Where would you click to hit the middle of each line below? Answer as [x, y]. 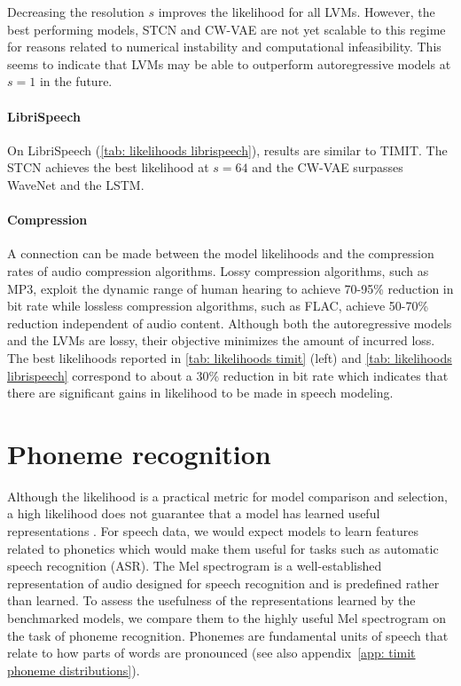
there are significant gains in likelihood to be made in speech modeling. [200, 393]
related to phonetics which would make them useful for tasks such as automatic [223, 548]
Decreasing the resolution [76, 12]
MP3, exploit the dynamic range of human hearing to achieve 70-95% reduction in [230, 288]
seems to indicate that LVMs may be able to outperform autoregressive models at [229, 63]
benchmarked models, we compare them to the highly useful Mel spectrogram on [227, 617]
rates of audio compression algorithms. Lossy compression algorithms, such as [218, 270]
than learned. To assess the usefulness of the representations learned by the [211, 600]
